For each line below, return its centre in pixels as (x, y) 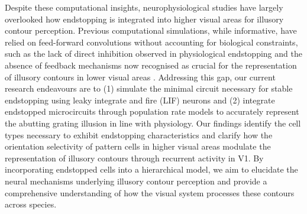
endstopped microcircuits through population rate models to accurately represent (152, 111)
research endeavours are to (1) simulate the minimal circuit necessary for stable (149, 88)
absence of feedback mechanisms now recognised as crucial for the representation (151, 65)
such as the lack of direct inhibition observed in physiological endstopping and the (153, 54)
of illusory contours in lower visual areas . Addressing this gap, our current (140, 77)
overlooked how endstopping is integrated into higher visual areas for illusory (144, 19)
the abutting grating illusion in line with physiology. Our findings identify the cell (153, 123)
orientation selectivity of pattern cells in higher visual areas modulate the (138, 146)
